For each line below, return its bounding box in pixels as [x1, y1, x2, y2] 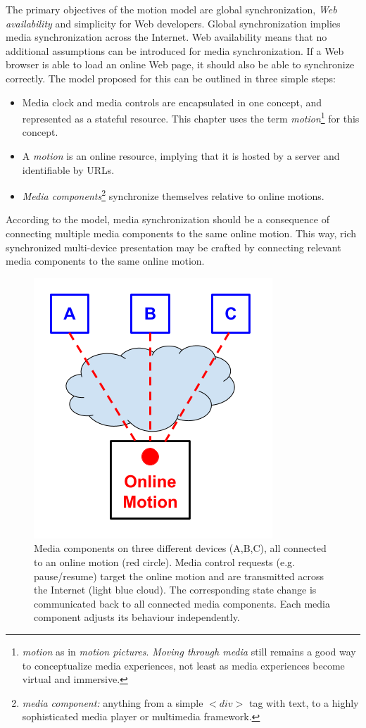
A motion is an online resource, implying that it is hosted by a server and [22, 149, 340, 163]
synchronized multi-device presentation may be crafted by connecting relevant [6, 239, 341, 254]
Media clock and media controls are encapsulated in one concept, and [22, 94, 322, 109]
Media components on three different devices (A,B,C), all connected [34, 541, 327, 556]
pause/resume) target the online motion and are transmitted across [34, 568, 324, 583]
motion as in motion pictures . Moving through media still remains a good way [22, 644, 356, 658]
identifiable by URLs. [22, 162, 115, 177]
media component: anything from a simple [22, 695, 203, 710]
